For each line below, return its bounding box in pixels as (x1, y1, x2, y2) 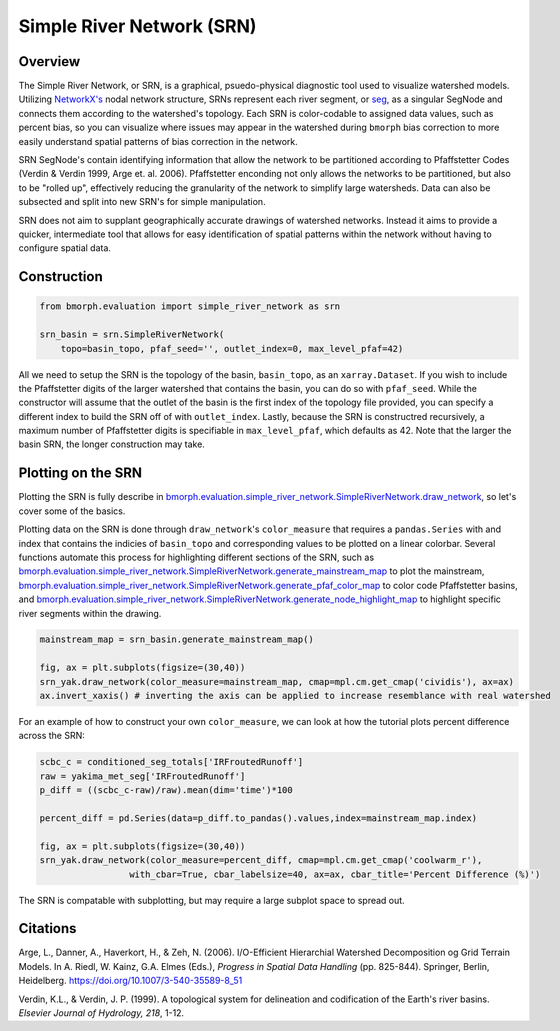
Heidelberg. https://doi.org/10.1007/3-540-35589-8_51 (18, 975, 243, 987)
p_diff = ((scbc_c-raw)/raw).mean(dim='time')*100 (39, 785, 294, 796)
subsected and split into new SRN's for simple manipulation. (18, 196, 266, 208)
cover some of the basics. (18, 505, 126, 517)
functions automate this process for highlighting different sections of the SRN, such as (18, 551, 375, 563)
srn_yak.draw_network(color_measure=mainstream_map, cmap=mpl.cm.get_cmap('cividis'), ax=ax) (39, 676, 515, 687)
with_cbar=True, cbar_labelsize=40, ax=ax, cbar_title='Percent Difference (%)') (128, 868, 541, 880)
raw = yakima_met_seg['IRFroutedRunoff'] (39, 770, 246, 782)
